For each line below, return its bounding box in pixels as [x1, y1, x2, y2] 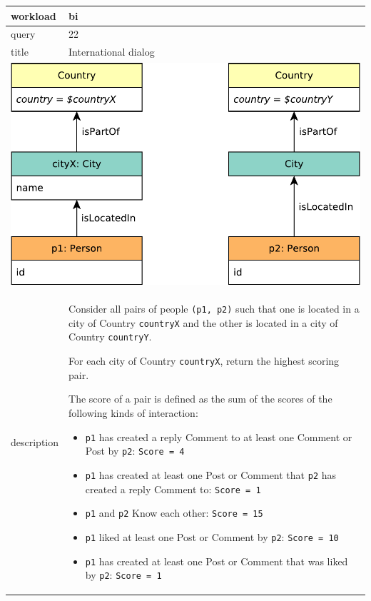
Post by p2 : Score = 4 [85, 443, 185, 458]
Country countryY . [68, 329, 152, 344]
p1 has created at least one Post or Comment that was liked [85, 553, 348, 568]
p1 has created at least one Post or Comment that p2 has [85, 467, 337, 482]
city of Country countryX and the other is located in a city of [68, 315, 338, 330]
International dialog [68, 44, 155, 59]
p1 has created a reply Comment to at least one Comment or [85, 429, 352, 444]
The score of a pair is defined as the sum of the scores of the [68, 391, 332, 406]
